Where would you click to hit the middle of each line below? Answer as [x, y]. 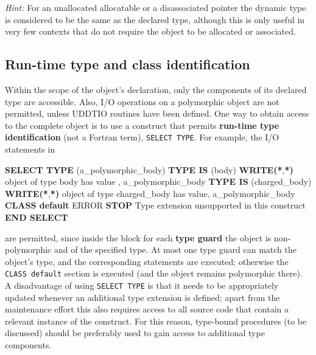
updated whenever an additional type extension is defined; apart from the [142, 297]
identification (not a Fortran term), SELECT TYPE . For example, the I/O [142, 137]
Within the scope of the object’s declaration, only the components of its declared [156, 89]
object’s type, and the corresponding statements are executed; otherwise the [147, 261]
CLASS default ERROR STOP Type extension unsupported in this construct [155, 205]
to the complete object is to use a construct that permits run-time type [142, 125]
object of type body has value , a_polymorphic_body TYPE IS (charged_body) [158, 181]
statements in [30, 149]
